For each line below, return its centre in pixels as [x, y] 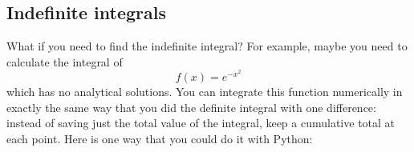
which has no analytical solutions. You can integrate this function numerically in [205, 92]
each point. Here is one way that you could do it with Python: [160, 138]
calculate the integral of [65, 61]
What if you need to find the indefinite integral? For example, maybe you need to [207, 46]
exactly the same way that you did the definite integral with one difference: [191, 107]
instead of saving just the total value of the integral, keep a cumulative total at [201, 123]
